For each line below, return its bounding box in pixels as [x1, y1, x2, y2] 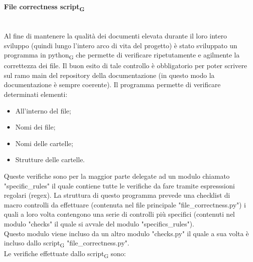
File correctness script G [4, 1, 85, 13]
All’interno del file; [15, 105, 72, 115]
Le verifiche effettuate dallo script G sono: [4, 248, 126, 260]
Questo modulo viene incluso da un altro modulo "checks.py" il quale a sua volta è [4, 228, 249, 238]
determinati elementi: [4, 89, 68, 99]
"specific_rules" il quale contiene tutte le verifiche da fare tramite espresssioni [4, 180, 235, 190]
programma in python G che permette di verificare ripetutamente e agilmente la [4, 50, 240, 61]
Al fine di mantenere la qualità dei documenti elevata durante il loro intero [4, 30, 227, 40]
